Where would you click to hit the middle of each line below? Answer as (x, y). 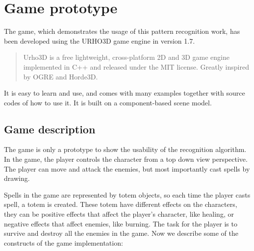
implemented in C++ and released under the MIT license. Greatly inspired (136, 66)
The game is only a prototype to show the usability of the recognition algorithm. (125, 149)
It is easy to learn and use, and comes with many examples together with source (125, 93)
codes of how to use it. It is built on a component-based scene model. (108, 102)
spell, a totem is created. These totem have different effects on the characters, (121, 204)
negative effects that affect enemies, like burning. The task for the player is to (121, 223)
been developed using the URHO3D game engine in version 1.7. (100, 40)
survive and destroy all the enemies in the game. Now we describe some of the (121, 233)
